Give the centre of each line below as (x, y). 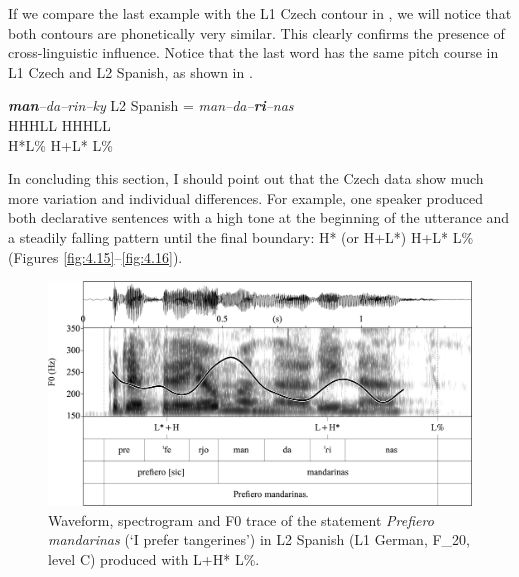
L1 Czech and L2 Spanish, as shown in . (130, 71)
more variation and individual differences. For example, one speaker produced (246, 197)
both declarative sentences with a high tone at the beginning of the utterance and (259, 217)
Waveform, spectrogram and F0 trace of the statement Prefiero (241, 519)
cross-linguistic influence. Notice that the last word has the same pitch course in (253, 52)
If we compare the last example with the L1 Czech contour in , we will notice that (260, 13)
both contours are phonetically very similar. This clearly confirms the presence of (256, 32)
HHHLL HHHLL (59, 124)
